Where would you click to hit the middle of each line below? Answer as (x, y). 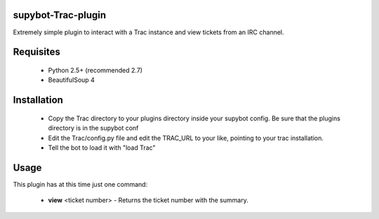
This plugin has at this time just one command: (80, 184)
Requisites (37, 52)
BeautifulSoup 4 (71, 80)
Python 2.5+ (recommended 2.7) (95, 70)
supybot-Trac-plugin (60, 15)
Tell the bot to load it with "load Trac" (102, 148)
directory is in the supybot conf (93, 128)
